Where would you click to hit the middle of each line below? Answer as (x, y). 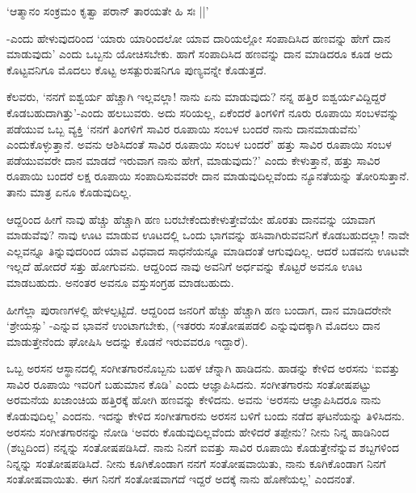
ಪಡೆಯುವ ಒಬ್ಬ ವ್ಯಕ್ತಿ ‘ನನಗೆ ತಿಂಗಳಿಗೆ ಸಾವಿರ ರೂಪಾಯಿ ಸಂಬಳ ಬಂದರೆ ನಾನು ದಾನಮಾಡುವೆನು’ (184, 128)
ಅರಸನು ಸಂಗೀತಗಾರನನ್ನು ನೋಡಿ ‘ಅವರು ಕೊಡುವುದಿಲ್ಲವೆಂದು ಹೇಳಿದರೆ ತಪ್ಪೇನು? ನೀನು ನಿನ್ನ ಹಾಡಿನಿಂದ (198, 431)
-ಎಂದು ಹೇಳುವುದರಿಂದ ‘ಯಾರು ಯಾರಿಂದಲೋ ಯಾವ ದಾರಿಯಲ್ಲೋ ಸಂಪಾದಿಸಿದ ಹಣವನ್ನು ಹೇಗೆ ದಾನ (199, 38)
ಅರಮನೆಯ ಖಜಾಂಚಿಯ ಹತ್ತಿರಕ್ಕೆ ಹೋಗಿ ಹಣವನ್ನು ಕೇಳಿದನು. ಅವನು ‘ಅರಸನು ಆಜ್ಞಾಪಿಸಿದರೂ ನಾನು (194, 400)
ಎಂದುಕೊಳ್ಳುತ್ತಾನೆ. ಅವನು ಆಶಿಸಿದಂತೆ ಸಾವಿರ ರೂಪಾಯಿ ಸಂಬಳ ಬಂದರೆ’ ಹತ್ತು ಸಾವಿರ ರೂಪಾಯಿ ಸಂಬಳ (199, 144)
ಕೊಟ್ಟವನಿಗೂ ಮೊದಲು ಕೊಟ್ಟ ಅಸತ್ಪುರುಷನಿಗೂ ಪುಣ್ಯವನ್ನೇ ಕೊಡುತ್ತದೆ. (137, 69)
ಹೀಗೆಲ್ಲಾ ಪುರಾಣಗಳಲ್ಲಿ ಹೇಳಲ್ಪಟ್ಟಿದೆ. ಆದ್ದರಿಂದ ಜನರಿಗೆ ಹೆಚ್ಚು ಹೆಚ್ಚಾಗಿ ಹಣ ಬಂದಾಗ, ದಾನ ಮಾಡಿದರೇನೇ (199, 309)
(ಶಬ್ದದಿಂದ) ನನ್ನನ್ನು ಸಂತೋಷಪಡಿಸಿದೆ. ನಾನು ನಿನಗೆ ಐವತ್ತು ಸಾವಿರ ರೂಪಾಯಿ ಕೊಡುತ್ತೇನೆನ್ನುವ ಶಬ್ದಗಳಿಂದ (203, 447)
